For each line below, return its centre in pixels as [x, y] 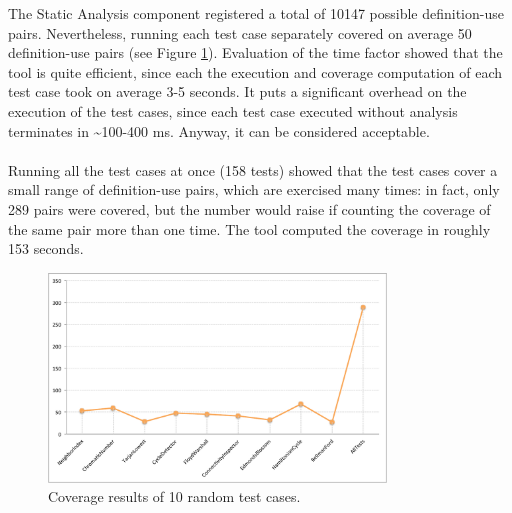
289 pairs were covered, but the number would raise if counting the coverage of [249, 208]
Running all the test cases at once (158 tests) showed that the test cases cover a [253, 169]
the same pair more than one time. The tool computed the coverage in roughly [249, 228]
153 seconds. [46, 248]
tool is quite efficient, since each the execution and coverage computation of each [255, 71]
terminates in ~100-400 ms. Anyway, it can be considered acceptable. [219, 130]
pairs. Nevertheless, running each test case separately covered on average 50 [240, 32]
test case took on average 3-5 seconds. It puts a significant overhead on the [237, 91]
